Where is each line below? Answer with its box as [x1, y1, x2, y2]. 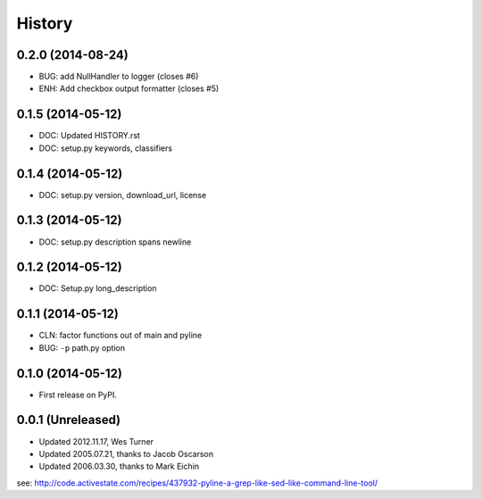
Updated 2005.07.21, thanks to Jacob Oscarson [38, 448, 214, 459]
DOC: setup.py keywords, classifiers [38, 143, 173, 154]
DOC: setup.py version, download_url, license [38, 189, 207, 200]
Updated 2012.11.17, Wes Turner [38, 436, 154, 446]
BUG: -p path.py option [38, 342, 125, 353]
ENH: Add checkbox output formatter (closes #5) [38, 83, 220, 94]
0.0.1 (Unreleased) [16, 412, 120, 428]
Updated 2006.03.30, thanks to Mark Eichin [38, 461, 200, 472]
